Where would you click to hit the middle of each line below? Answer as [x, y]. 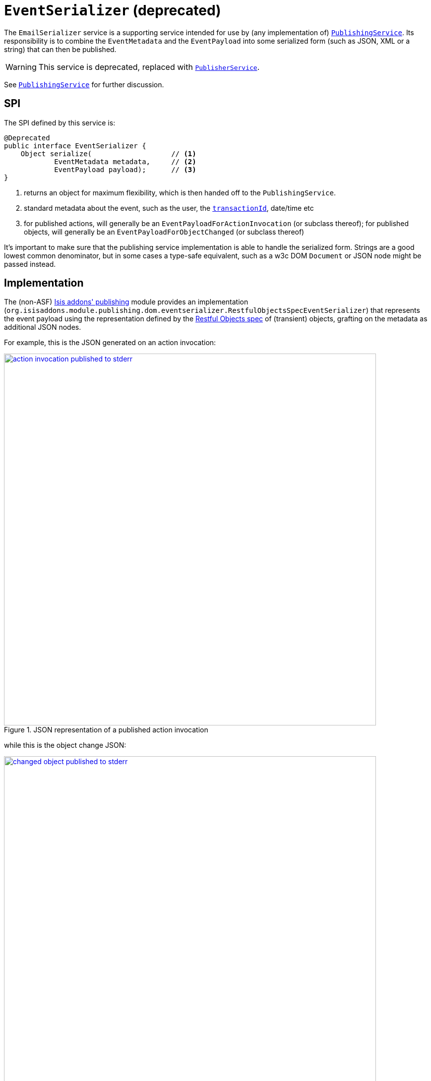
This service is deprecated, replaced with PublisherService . [149, 67]
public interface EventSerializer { [75, 146]
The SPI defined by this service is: [60, 122]
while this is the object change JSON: [65, 745]
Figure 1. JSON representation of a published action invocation [106, 730]
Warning [21, 67]
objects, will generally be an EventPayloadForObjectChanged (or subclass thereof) [164, 232]
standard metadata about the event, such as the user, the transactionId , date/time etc [169, 208]
